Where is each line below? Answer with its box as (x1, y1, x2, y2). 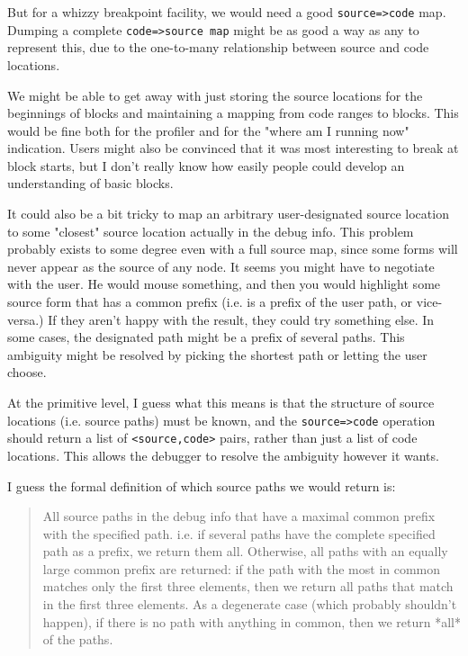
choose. (7, 363, 47, 382)
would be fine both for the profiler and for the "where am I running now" (7, 121, 409, 139)
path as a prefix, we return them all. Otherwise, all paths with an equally (42, 542, 448, 561)
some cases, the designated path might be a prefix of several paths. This (7, 328, 405, 346)
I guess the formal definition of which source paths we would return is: (7, 476, 396, 495)
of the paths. (42, 630, 113, 649)
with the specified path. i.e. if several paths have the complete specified (42, 524, 436, 543)
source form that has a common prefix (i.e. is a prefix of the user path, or (7, 292, 413, 311)
